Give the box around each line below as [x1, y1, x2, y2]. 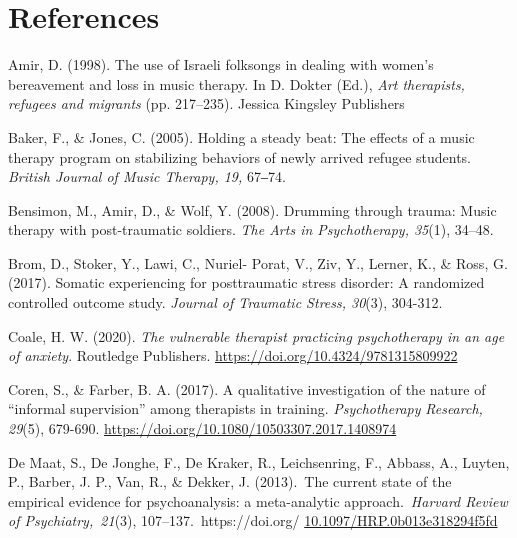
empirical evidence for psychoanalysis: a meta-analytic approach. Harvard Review [8, 490, 508, 511]
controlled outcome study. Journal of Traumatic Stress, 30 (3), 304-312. [8, 292, 443, 313]
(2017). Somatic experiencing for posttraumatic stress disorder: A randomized [8, 272, 485, 293]
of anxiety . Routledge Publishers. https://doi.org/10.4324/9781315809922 [8, 345, 458, 366]
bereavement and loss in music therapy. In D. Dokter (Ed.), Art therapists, [8, 73, 465, 94]
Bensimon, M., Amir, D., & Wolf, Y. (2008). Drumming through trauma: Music [8, 199, 497, 220]
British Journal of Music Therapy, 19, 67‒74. [8, 166, 286, 187]
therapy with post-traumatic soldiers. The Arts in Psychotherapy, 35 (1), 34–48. [8, 219, 494, 240]
